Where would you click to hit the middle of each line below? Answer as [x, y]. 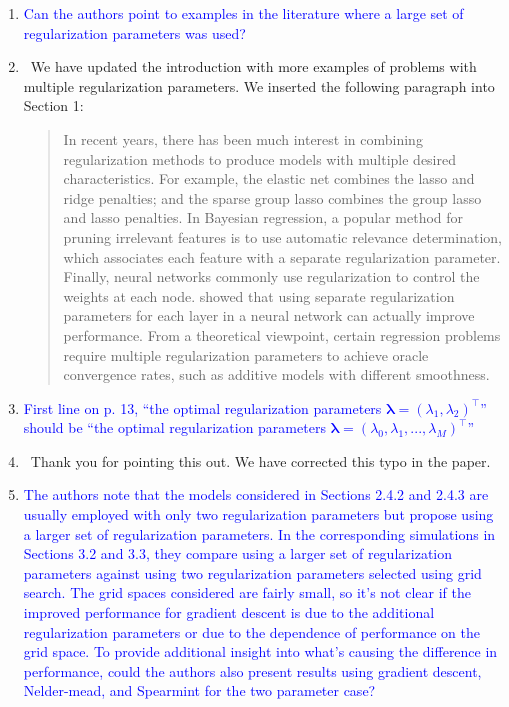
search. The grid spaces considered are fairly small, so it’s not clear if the [247, 592]
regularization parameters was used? [134, 32]
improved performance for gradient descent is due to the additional [229, 612]
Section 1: [53, 105]
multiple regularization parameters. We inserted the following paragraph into [259, 85]
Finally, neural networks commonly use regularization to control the [271, 276]
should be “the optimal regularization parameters [174, 427]
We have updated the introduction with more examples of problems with [253, 66]
